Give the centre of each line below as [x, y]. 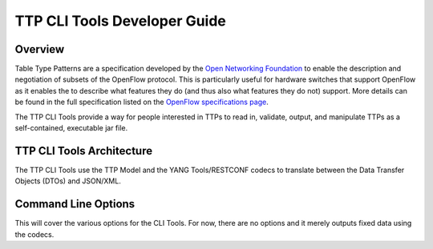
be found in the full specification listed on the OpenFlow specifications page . [142, 102]
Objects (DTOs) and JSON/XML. [68, 181]
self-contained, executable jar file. [71, 128]
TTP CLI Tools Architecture [83, 151]
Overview [40, 49]
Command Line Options [75, 204]
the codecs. [34, 234]
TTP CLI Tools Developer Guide [120, 21]
